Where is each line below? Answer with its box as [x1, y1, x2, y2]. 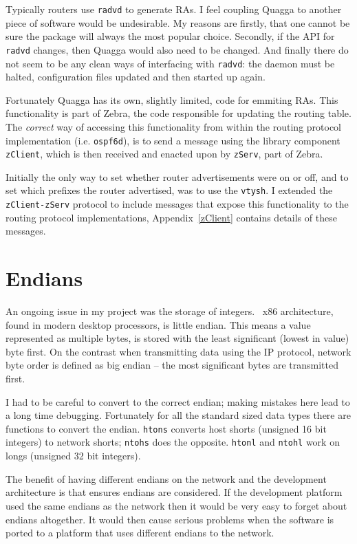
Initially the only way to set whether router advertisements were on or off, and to [6, 169, 349, 184]
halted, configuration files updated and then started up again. [6, 69, 266, 84]
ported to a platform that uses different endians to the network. [6, 525, 274, 540]
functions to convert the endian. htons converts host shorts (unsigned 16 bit [6, 421, 327, 435]
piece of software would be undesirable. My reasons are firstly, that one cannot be [6, 15, 350, 30]
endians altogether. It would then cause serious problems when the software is [6, 512, 334, 526]
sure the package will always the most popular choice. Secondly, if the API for [6, 29, 335, 43]
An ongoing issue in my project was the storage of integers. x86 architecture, [6, 304, 334, 318]
